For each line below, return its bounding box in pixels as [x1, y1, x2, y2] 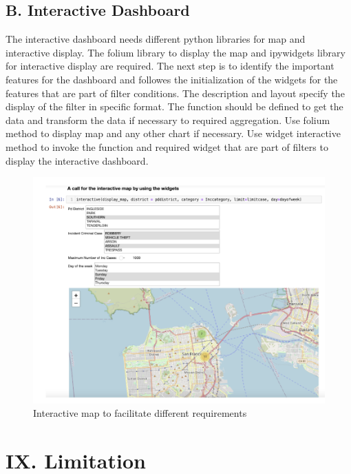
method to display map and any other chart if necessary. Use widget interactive [6, 126, 341, 141]
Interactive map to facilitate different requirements [33, 406, 247, 420]
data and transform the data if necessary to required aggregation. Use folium [6, 112, 330, 127]
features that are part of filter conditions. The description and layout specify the [6, 85, 345, 100]
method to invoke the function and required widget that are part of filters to [6, 139, 328, 154]
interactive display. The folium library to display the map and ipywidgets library [6, 45, 345, 59]
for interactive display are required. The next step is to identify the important [6, 59, 334, 73]
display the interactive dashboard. [6, 153, 149, 167]
